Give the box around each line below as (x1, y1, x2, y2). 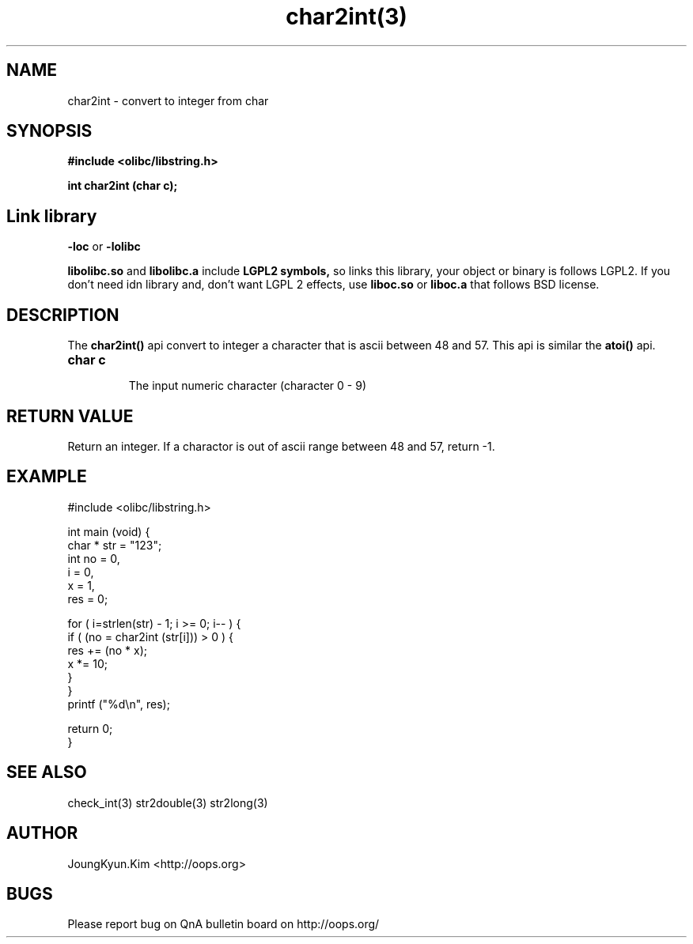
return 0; (67, 721, 113, 735)
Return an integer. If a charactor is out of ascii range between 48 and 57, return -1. (67, 439, 495, 453)
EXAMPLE (6, 466, 87, 487)
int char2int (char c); (67, 179, 178, 193)
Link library (6, 206, 97, 226)
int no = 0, (67, 551, 120, 565)
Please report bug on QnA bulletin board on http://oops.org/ (67, 917, 380, 931)
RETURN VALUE (6, 406, 134, 426)
